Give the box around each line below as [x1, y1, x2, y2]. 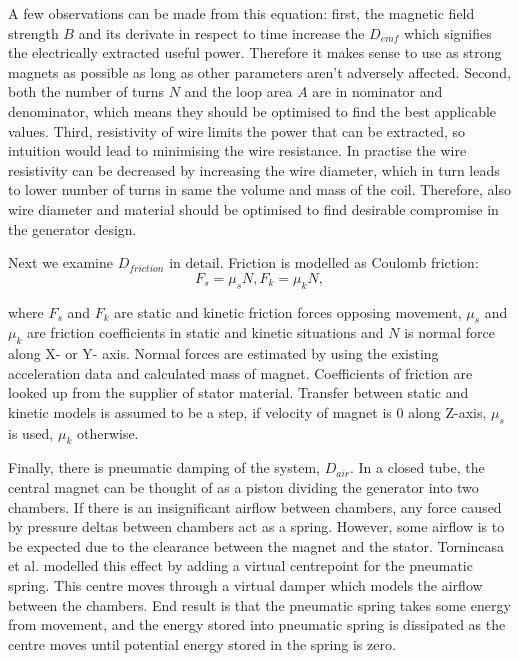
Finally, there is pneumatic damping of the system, [8, 457, 320, 478]
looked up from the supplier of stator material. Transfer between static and [8, 382, 469, 403]
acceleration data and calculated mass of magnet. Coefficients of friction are [8, 362, 473, 383]
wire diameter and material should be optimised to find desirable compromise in [8, 198, 499, 219]
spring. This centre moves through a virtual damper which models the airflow [8, 575, 483, 596]
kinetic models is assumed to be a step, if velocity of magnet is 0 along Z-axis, [8, 401, 487, 422]
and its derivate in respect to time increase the [78, 22, 365, 43]
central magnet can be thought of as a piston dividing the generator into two [8, 477, 479, 498]
